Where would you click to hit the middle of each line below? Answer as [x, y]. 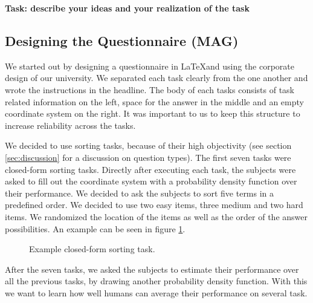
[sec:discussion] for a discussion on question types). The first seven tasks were [148, 157]
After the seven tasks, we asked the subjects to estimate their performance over [152, 269]
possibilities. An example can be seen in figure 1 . [95, 228]
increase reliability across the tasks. [70, 125]
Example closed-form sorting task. [92, 249]
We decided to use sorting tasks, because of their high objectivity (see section [148, 145]
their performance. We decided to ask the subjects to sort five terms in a [140, 193]
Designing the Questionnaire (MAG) [122, 40]
